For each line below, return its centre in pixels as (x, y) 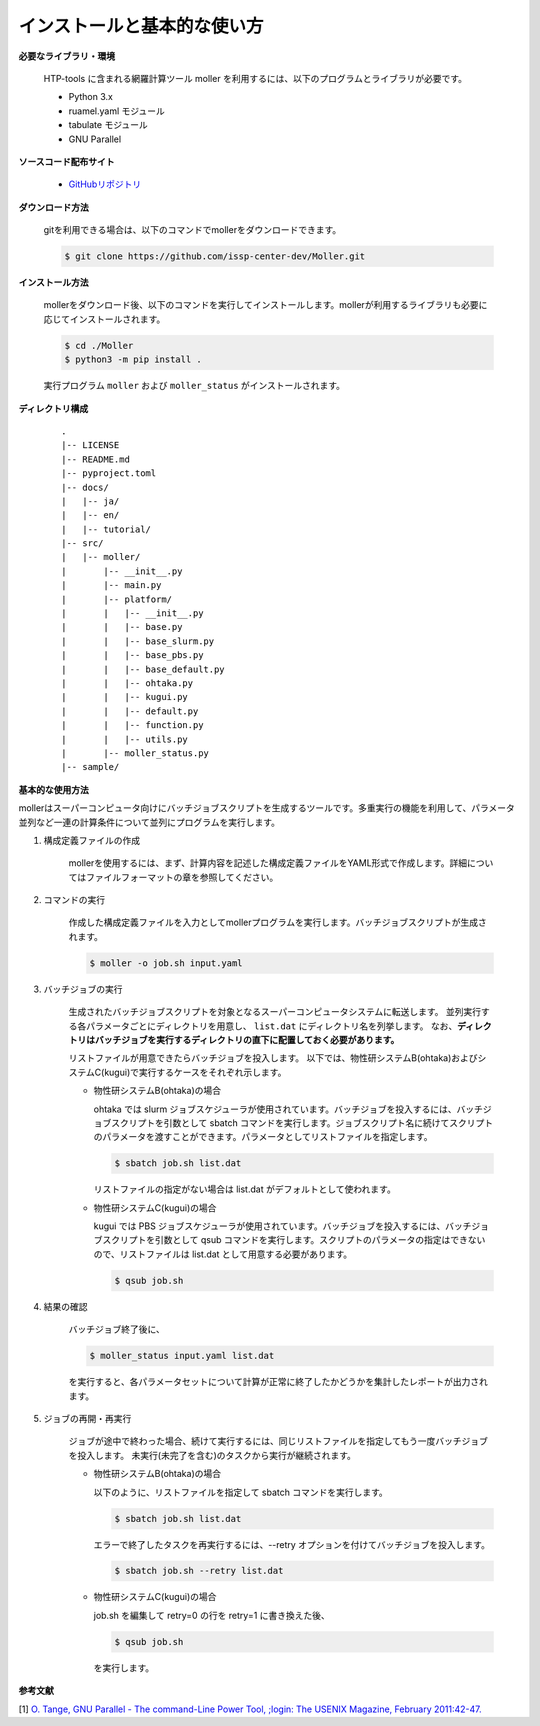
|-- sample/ (90, 767)
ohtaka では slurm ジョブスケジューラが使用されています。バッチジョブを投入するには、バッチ (288, 1109)
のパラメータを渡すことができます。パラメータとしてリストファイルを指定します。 (263, 1137)
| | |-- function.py (132, 725)
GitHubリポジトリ (105, 184)
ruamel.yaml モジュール (116, 111)
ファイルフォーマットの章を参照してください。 (182, 877)
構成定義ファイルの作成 (91, 840)
